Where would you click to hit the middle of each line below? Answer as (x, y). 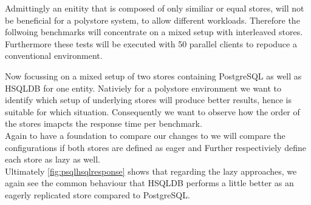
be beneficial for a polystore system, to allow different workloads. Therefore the (152, 20)
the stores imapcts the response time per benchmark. (104, 123)
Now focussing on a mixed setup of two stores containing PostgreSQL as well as (153, 76)
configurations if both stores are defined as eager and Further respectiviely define (155, 147)
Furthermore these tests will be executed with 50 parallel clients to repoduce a (151, 43)
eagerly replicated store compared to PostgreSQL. (97, 194)
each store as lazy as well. (53, 159)
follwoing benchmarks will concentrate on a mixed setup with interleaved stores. (154, 32)
